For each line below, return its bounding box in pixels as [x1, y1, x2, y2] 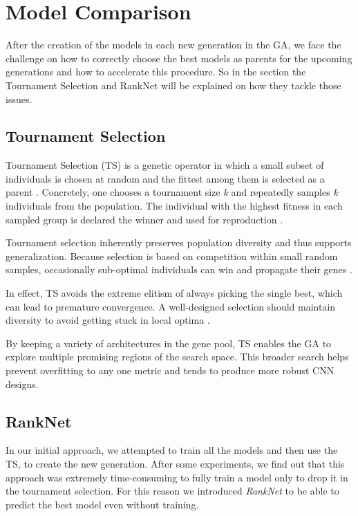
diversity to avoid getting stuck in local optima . [6, 313, 210, 327]
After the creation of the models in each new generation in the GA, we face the [6, 37, 341, 52]
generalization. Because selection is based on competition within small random [6, 248, 338, 263]
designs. [6, 376, 39, 391]
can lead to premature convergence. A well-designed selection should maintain [6, 299, 336, 313]
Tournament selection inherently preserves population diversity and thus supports [6, 235, 352, 250]
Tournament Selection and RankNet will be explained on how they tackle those [6, 77, 341, 92]
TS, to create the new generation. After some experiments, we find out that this [6, 457, 345, 470]
